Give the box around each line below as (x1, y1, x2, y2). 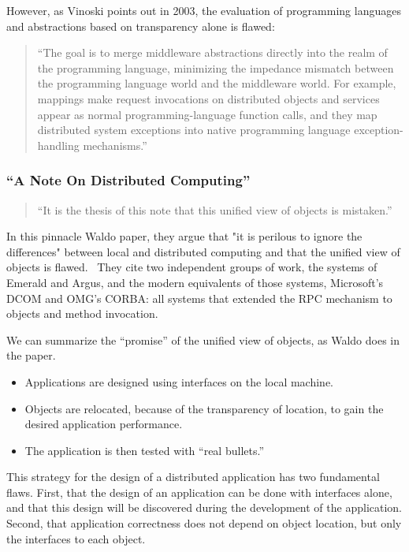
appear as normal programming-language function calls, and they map (37, 106, 377, 122)
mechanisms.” (83, 136, 147, 153)
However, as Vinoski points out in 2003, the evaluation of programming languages (6, 2, 401, 18)
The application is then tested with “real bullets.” (24, 442, 265, 458)
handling (37, 136, 80, 153)
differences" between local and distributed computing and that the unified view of (6, 243, 400, 259)
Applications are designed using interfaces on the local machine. (24, 373, 334, 390)
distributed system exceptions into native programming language (37, 121, 351, 138)
